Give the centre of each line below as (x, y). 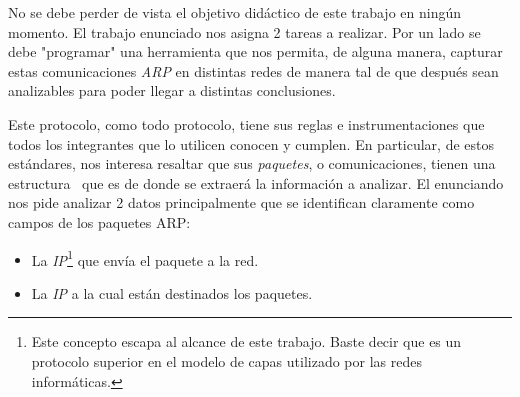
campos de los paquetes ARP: (99, 221)
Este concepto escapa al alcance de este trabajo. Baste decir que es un (246, 341)
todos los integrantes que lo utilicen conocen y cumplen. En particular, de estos (251, 143)
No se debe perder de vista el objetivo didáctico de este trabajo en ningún (235, 12)
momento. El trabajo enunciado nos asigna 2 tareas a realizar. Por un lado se (244, 31)
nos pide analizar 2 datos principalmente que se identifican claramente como (241, 202)
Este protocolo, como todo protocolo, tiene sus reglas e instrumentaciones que (246, 123)
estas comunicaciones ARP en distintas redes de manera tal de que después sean (253, 70)
